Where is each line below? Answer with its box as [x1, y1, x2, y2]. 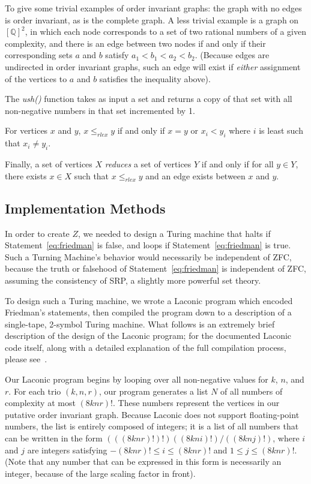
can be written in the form [5, 432, 103, 444]
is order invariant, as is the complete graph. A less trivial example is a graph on [5, 13, 299, 26]
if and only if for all [201, 157, 274, 170]
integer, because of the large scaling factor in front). [5, 467, 196, 479]
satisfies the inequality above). [99, 72, 211, 85]
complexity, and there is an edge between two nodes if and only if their [5, 37, 266, 49]
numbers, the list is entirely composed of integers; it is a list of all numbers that [5, 420, 299, 432]
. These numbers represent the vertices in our [112, 396, 280, 409]
